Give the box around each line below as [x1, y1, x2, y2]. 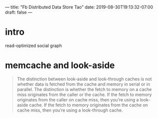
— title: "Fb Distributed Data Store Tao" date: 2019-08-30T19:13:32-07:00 [5, 4, 154, 10]
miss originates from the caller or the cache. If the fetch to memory [17, 92, 152, 97]
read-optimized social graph [5, 43, 62, 48]
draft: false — [5, 9, 33, 15]
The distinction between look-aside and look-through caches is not [17, 76, 152, 82]
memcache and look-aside [5, 60, 115, 71]
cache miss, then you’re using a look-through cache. [17, 107, 123, 113]
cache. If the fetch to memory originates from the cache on [29, 102, 148, 108]
